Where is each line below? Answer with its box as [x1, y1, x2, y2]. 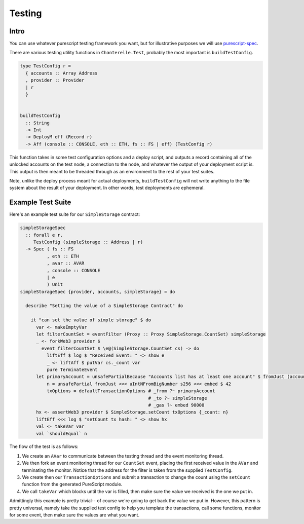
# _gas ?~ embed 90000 [148, 402, 205, 408]
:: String [25, 120, 50, 126]
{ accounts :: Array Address [25, 70, 98, 76]
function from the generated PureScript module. [22, 481, 123, 488]
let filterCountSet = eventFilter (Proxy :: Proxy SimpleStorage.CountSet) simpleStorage [36, 331, 266, 337]
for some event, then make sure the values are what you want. [9, 512, 139, 518]
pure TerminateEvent [46, 366, 98, 372]
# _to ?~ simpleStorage [148, 395, 207, 401]
